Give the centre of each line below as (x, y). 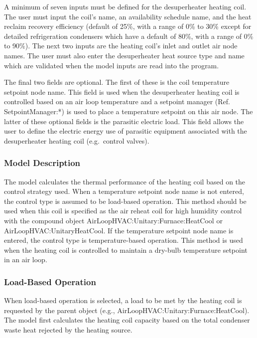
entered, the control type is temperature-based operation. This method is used (124, 240)
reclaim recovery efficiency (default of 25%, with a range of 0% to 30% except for (128, 26)
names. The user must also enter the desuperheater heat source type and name (124, 55)
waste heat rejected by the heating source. (68, 329)
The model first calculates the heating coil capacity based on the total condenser (127, 320)
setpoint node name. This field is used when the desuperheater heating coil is (122, 91)
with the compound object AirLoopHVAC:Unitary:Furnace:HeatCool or (113, 220)
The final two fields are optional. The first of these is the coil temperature (117, 82)
